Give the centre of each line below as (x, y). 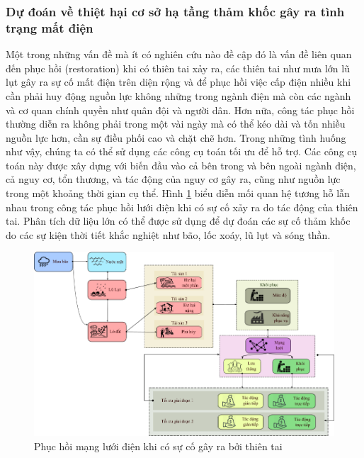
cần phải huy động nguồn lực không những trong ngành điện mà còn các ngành (178, 95)
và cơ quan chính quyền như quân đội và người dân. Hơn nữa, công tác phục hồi (180, 110)
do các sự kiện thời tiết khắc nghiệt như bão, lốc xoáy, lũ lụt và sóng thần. (168, 234)
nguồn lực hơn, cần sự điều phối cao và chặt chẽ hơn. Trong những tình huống (176, 137)
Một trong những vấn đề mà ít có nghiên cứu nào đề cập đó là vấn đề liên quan (179, 54)
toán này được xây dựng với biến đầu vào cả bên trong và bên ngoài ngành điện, (181, 165)
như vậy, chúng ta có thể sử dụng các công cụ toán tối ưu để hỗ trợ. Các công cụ (182, 151)
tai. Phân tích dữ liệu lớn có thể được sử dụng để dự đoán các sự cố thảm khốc (178, 221)
